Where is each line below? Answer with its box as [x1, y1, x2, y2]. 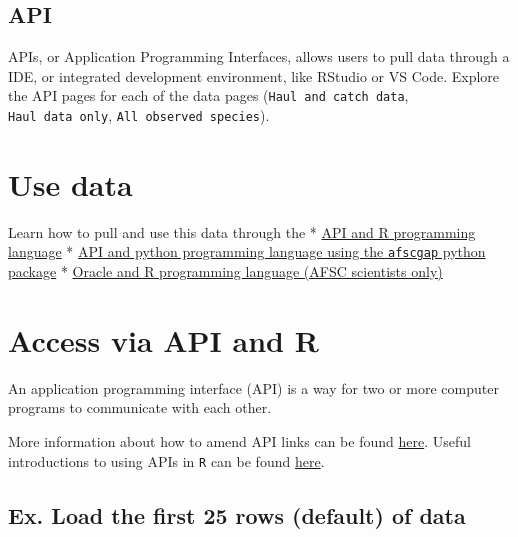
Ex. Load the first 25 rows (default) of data [8, 499, 466, 530]
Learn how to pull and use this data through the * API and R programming [8, 221, 476, 242]
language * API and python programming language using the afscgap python [8, 241, 486, 262]
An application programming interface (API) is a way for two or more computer [8, 377, 499, 398]
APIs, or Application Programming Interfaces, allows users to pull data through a [8, 46, 510, 67]
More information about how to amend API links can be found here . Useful [8, 430, 471, 451]
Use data [8, 163, 133, 204]
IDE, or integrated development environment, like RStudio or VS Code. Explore [8, 65, 500, 86]
